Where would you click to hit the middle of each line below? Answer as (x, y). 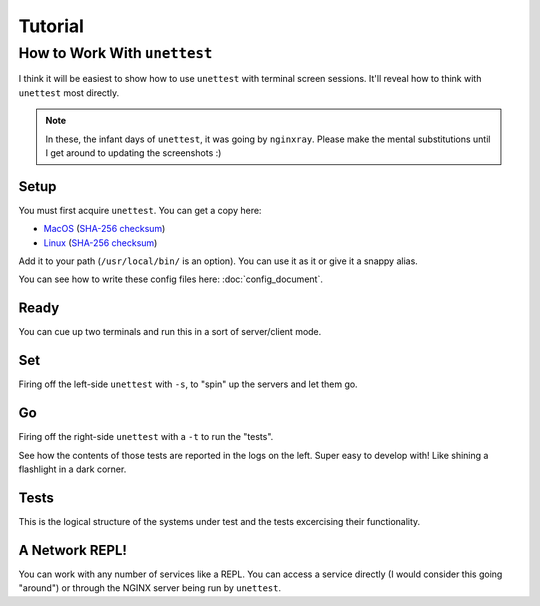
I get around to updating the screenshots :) (133, 152)
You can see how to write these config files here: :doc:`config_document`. (171, 279)
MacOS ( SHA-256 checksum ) (104, 229)
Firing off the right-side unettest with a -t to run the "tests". (146, 437)
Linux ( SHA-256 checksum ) (100, 242)
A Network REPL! (72, 550)
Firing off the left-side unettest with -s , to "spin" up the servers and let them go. (188, 384)
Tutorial (51, 26)
